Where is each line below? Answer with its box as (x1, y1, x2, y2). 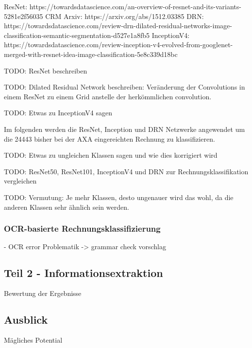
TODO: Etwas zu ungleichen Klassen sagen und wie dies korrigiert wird (4, 150, 218, 160)
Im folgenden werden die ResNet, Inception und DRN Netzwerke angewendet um (4, 124, 245, 134)
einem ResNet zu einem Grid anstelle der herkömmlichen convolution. (4, 91, 212, 101)
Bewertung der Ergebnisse (4, 288, 82, 298)
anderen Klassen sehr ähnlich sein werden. (4, 201, 129, 212)
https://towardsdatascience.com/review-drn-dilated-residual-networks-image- (4, 20, 232, 31)
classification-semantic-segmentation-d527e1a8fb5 (4, 30, 150, 40)
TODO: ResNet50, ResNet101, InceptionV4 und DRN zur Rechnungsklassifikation (4, 166, 249, 176)
